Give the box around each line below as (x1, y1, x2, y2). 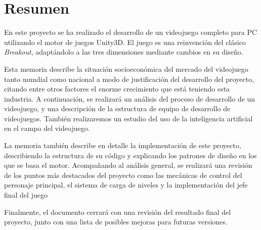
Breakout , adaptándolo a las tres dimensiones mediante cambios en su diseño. (4, 47, 243, 57)
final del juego (4, 190, 48, 200)
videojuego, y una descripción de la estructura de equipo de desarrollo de (4, 103, 231, 114)
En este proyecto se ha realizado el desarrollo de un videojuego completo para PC (4, 27, 257, 37)
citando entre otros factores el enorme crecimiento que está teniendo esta (4, 83, 230, 94)
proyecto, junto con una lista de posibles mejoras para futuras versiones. (4, 216, 228, 227)
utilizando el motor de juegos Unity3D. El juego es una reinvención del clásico (4, 36, 246, 47)
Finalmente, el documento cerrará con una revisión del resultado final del (4, 206, 231, 217)
